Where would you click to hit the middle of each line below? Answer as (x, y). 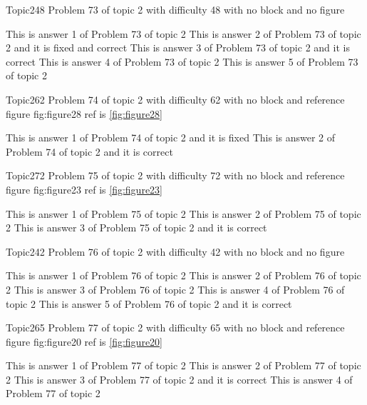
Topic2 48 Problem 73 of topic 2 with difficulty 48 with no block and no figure (175, 9)
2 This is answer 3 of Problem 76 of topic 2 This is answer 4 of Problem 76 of (175, 289)
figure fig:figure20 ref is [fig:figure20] (84, 341)
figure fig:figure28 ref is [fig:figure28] (84, 113)
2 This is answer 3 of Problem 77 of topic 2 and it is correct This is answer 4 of (179, 379)
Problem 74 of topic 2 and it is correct (89, 151)
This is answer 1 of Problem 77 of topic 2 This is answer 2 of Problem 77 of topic (183, 365)
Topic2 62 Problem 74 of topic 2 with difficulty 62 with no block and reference (175, 99)
